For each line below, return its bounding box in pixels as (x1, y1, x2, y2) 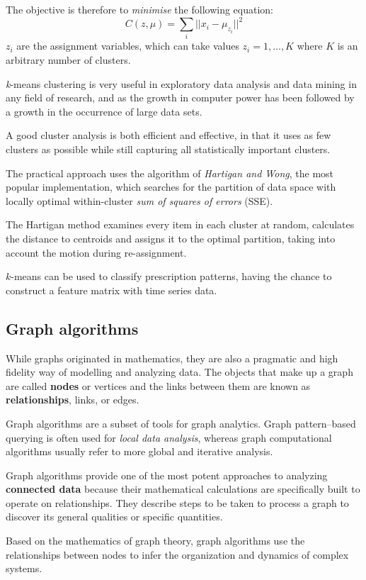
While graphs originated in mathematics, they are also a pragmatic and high (6, 350, 338, 365)
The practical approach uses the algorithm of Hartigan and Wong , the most (6, 165, 334, 180)
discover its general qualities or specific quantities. (6, 509, 223, 524)
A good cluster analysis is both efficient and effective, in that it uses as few (6, 128, 331, 143)
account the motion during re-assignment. (6, 245, 187, 260)
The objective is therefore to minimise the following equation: (6, 2, 274, 16)
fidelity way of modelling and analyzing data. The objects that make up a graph (6, 364, 353, 379)
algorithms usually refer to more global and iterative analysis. (6, 444, 273, 459)
